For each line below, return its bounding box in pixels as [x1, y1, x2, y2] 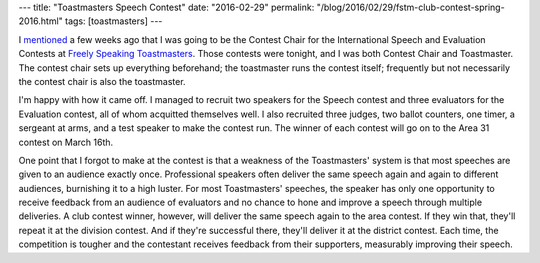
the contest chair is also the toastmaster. [18, 75, 186, 87]
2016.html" [18, 15, 64, 27]
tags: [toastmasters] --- [65, 15, 163, 27]
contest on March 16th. [18, 136, 114, 148]
